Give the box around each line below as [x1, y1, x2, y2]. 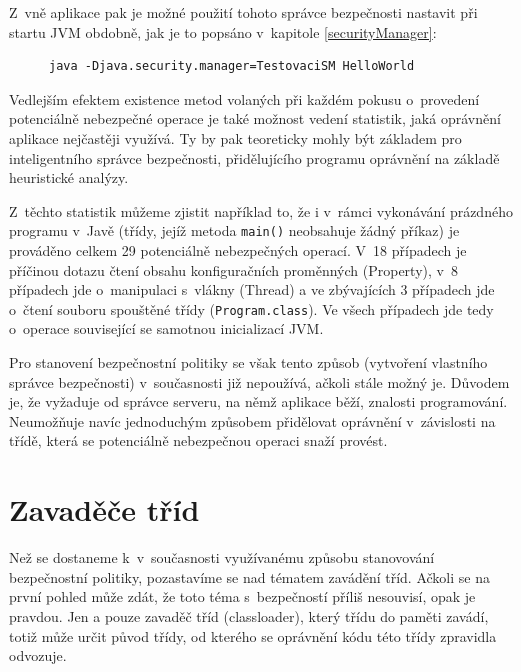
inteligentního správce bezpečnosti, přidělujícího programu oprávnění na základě [9, 147, 500, 168]
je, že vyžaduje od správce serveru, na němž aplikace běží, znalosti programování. [9, 391, 508, 412]
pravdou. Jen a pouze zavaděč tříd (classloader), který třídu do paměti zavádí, [9, 605, 489, 626]
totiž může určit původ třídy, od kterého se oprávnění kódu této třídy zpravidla [9, 625, 497, 646]
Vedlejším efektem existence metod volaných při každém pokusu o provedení [9, 88, 480, 109]
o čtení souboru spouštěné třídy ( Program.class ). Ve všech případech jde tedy [9, 298, 494, 319]
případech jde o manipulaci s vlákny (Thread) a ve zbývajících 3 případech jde [9, 279, 495, 300]
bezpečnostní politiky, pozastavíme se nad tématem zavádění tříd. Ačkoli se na [9, 566, 490, 587]
